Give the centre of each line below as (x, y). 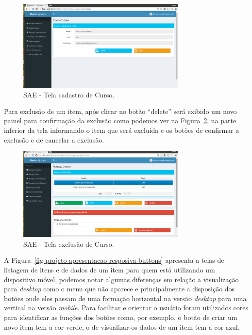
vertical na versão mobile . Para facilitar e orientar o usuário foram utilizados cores (126, 308)
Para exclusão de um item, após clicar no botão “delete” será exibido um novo (120, 111)
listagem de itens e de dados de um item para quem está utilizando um (109, 269)
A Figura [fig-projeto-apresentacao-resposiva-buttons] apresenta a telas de (114, 260)
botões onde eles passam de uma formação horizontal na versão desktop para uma (125, 298)
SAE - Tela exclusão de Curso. (69, 244)
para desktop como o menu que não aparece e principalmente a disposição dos (119, 289)
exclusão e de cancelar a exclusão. (54, 139)
